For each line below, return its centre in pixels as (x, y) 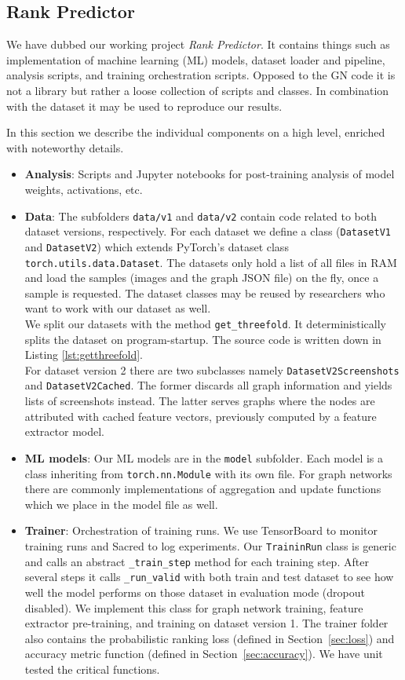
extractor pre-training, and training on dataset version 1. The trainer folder (206, 623)
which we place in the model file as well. (121, 504)
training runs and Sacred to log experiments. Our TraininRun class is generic (210, 545)
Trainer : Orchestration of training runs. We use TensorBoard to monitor (201, 530)
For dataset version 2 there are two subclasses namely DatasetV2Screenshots (212, 369)
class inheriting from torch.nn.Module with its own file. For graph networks (208, 473)
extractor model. (64, 431)
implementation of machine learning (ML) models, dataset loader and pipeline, (196, 59)
